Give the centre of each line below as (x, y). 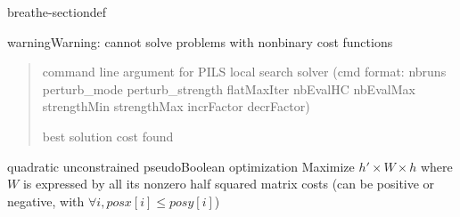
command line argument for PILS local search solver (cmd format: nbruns (244, 72)
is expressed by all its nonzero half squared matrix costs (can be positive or (229, 184)
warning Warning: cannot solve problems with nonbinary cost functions (200, 41)
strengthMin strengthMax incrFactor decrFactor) (176, 106)
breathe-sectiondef (57, 12)
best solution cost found (108, 136)
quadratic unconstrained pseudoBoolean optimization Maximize (181, 166)
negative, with (46, 201)
